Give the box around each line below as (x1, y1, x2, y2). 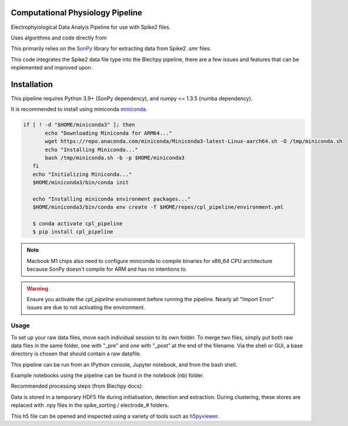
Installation (11, 79, 53, 89)
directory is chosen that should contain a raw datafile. (11, 350, 142, 357)
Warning (26, 285, 48, 292)
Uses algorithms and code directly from (11, 34, 107, 41)
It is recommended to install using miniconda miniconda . (11, 106, 148, 113)
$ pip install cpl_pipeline (32, 228, 114, 235)
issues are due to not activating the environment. (26, 304, 145, 311)
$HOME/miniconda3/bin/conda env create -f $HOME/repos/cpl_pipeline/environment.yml (32, 204, 284, 211)
